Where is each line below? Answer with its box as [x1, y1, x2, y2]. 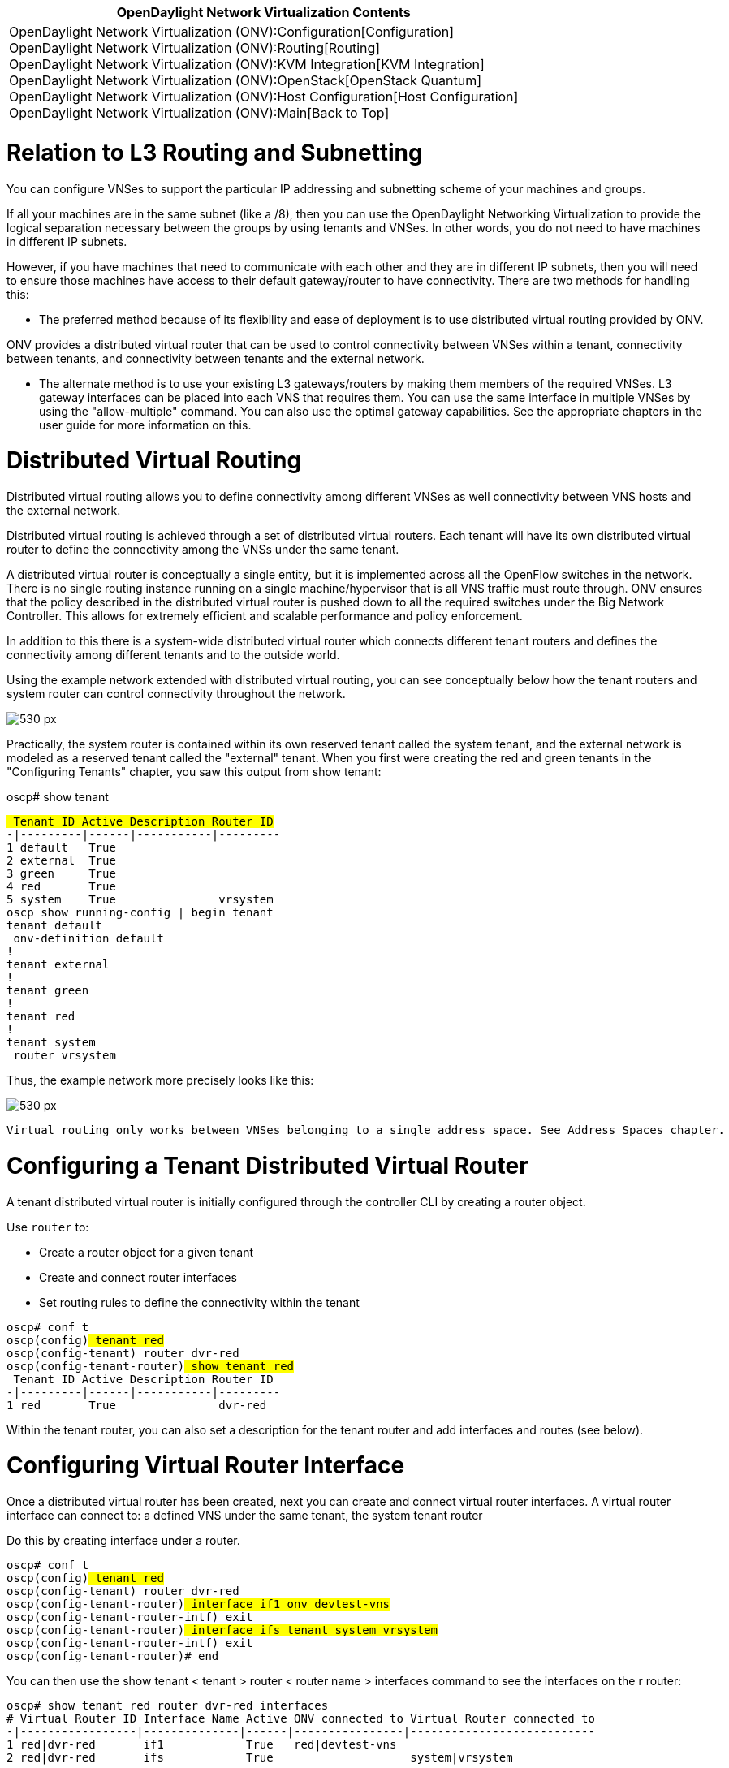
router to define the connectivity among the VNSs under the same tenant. [6, 542, 399, 556]
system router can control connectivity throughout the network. [6, 687, 346, 701]
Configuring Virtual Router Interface [6, 1451, 405, 1480]
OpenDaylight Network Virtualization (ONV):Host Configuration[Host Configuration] [9, 88, 519, 105]
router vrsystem [13, 1049, 116, 1062]
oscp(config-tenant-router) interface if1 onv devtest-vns [6, 1598, 390, 1611]
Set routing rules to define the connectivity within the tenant [39, 1295, 360, 1309]
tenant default [6, 919, 103, 932]
